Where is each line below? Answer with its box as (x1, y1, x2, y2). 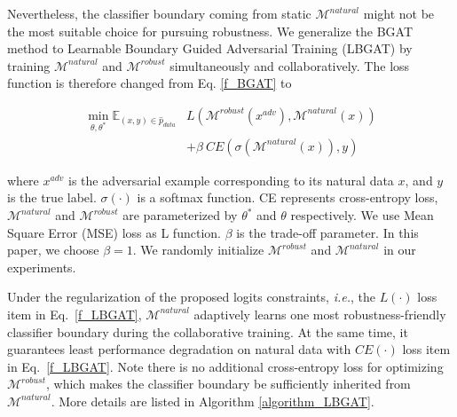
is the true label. (7, 188, 97, 207)
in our (383, 240, 416, 259)
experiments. (7, 257, 76, 276)
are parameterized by (122, 206, 238, 224)
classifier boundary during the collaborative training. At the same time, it (7, 322, 408, 341)
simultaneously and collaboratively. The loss (169, 56, 410, 75)
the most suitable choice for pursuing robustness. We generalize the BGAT (7, 21, 414, 40)
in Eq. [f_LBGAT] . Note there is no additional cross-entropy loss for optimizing (7, 357, 444, 375)
